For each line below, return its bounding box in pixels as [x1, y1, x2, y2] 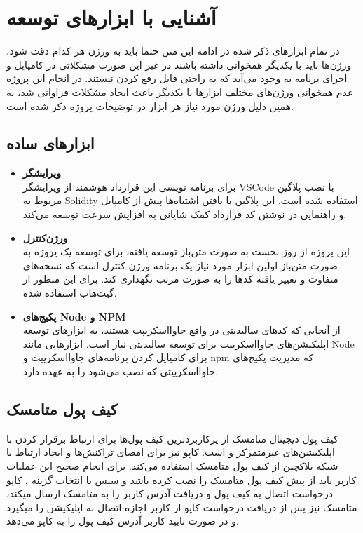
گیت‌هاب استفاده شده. [22, 285, 117, 300]
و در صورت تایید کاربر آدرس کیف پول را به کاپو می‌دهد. [6, 513, 239, 528]
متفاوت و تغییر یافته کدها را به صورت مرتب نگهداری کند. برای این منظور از [22, 271, 338, 286]
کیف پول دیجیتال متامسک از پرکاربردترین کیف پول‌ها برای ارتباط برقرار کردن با [6, 431, 338, 445]
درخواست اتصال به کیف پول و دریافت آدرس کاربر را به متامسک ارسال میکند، [6, 486, 333, 501]
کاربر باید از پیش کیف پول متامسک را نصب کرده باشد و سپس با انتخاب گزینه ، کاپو [6, 472, 357, 487]
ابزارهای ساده [6, 133, 95, 154]
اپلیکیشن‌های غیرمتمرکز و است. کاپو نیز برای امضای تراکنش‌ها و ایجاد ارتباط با [6, 445, 335, 459]
